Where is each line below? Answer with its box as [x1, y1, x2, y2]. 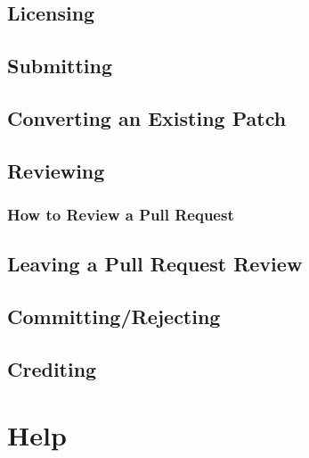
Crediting [7, 354, 97, 382]
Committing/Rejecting [7, 303, 221, 330]
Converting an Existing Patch [7, 104, 287, 131]
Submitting [7, 52, 113, 79]
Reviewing [7, 156, 105, 184]
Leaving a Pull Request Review [7, 250, 303, 278]
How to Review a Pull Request [7, 204, 234, 226]
